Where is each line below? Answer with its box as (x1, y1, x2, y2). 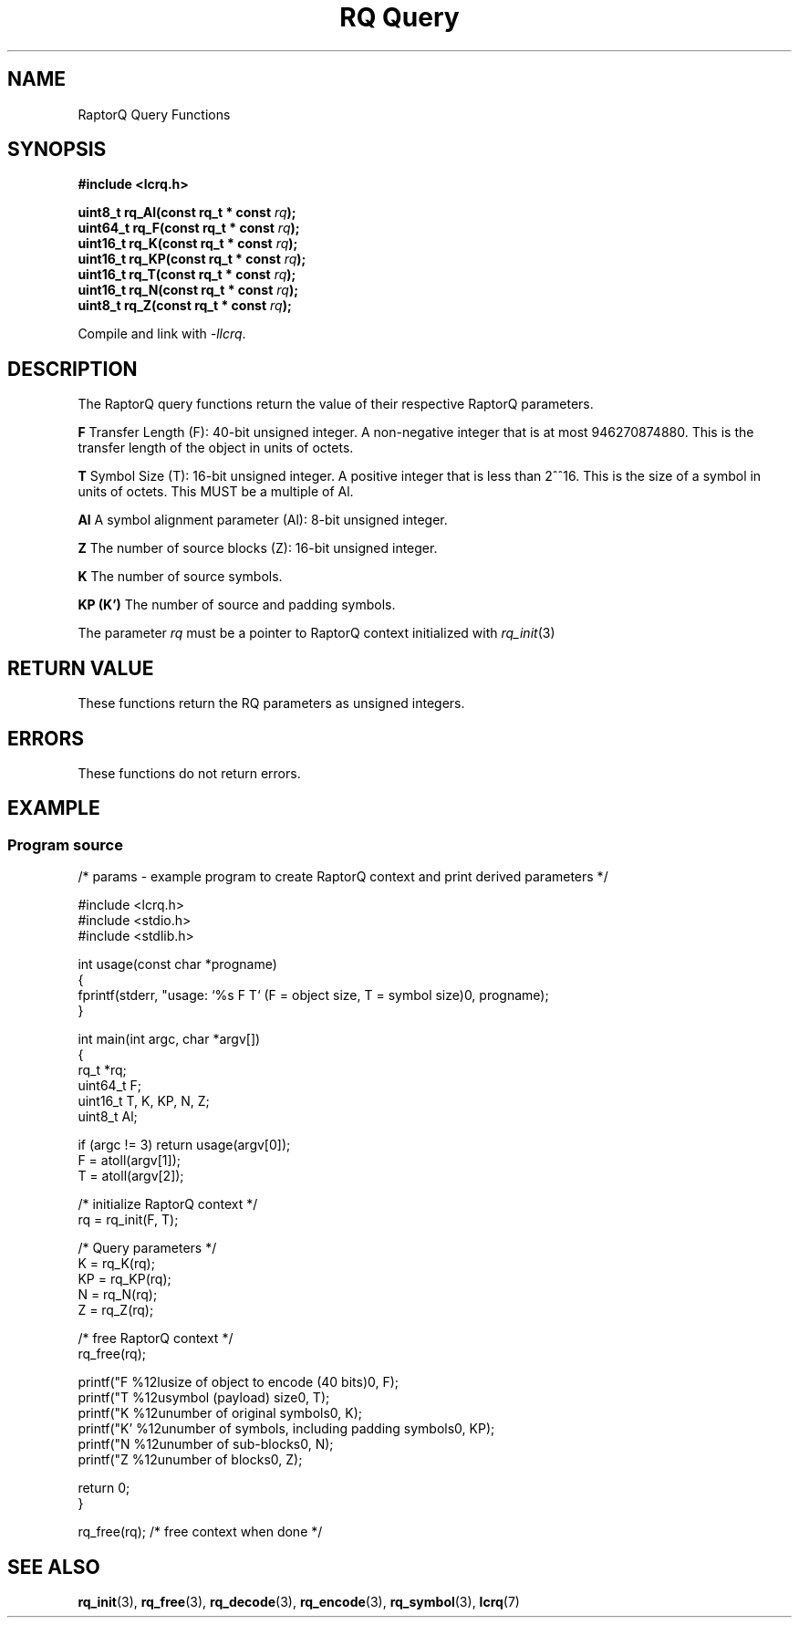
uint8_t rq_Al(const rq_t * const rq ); (78, 204, 296, 221)
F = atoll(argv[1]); (78, 1152, 181, 1169)
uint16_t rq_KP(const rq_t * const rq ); (78, 251, 306, 267)
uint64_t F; (78, 1078, 142, 1094)
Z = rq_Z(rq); (78, 1302, 154, 1318)
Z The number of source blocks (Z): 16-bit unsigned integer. (78, 540, 438, 557)
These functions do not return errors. (78, 765, 301, 781)
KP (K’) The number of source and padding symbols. (78, 597, 396, 613)
